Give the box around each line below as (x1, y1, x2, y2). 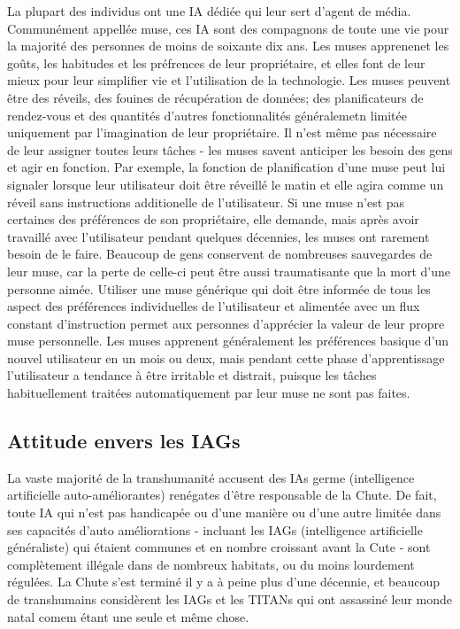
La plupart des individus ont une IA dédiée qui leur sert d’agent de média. (7, 2, 411, 19)
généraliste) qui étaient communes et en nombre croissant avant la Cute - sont (7, 538, 431, 556)
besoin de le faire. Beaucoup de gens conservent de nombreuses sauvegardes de (7, 245, 433, 263)
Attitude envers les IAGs (7, 427, 241, 454)
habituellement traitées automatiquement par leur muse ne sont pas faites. (7, 384, 410, 402)
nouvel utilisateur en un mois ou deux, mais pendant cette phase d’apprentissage (7, 348, 445, 367)
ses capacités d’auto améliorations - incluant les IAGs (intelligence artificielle (7, 520, 423, 539)
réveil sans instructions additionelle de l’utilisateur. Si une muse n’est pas (7, 192, 405, 211)
